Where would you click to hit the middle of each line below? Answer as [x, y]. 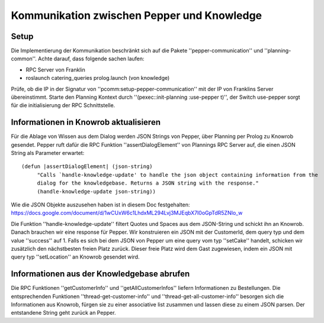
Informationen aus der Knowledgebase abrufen [100, 274]
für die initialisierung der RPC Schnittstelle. [63, 105]
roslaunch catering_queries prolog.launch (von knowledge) [98, 78]
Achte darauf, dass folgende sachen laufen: [91, 59]
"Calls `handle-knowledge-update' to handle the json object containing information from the [177, 175]
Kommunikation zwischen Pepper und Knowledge [137, 15]
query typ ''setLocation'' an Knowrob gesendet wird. [75, 257]
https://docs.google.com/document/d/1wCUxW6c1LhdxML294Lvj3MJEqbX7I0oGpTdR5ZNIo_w [127, 213]
